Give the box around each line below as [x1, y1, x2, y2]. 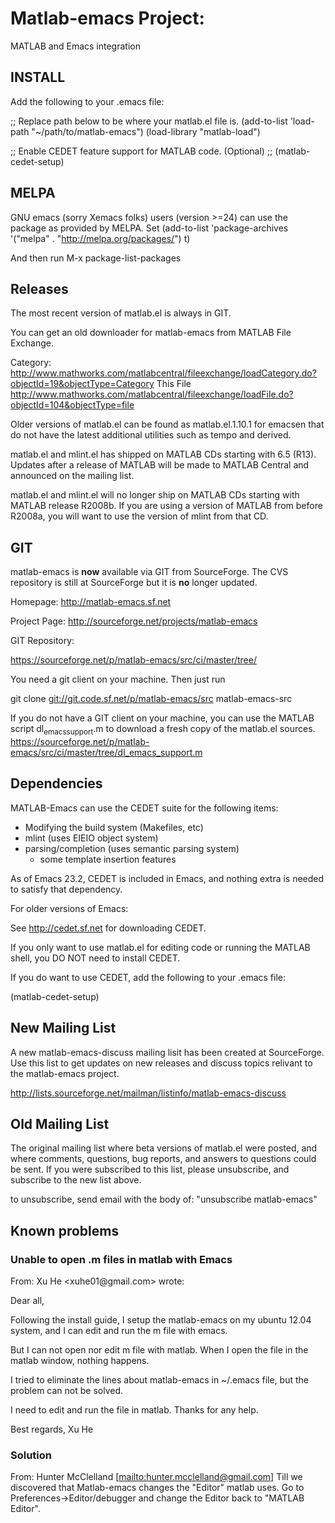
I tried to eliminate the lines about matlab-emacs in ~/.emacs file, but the [10, 1374, 309, 1386]
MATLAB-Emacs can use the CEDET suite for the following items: [10, 802, 279, 814]
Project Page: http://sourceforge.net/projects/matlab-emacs [10, 615, 258, 627]
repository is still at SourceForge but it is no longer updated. [10, 577, 258, 589]
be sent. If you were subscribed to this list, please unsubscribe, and [10, 1163, 290, 1176]
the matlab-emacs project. [10, 1067, 120, 1079]
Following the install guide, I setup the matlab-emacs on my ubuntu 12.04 [10, 1314, 312, 1326]
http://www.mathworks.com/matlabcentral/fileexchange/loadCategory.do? [10, 367, 317, 379]
